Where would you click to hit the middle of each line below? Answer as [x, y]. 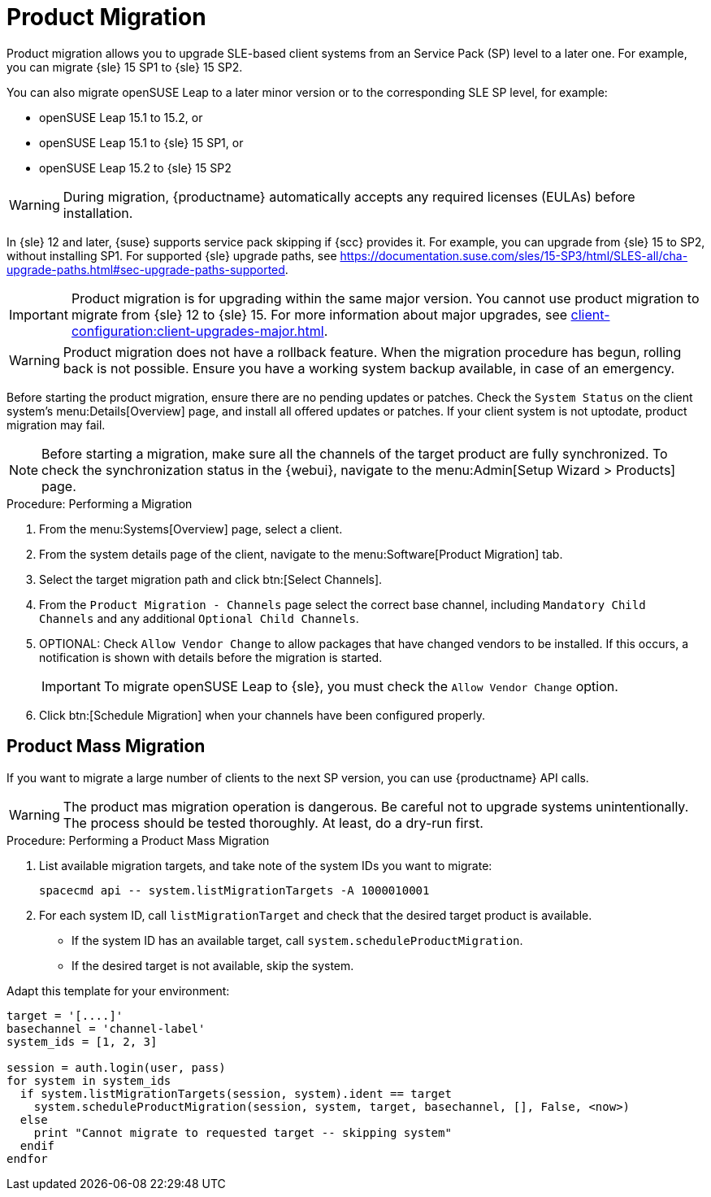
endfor [27, 1158]
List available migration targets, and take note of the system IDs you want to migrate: [266, 865]
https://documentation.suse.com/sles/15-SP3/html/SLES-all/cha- [514, 255]
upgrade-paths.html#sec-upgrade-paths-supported [146, 269]
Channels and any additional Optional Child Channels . [199, 618]
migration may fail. [56, 424]
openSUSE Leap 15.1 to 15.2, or [121, 117]
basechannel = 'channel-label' [106, 1028]
